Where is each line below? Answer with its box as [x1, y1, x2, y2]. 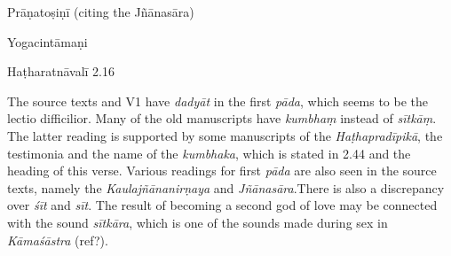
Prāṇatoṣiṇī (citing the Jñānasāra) [7, 3, 194, 20]
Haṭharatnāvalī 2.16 [7, 62, 115, 81]
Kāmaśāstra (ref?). [7, 230, 108, 249]
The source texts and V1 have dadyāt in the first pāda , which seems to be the [7, 91, 429, 110]
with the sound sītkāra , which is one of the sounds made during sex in [7, 213, 388, 231]
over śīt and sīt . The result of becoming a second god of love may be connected [7, 196, 438, 214]
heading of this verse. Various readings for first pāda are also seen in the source [7, 161, 437, 180]
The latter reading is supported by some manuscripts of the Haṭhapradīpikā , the [7, 126, 443, 144]
